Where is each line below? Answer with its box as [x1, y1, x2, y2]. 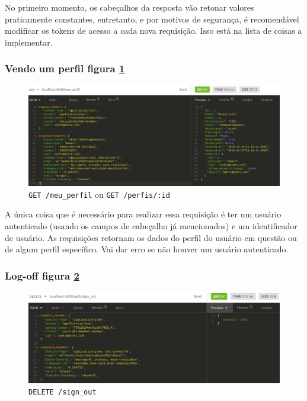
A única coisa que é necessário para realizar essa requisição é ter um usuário [5, 208, 282, 220]
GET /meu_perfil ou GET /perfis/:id [28, 188, 170, 200]
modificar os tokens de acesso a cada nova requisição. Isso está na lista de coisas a [5, 24, 302, 37]
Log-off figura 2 [5, 268, 79, 283]
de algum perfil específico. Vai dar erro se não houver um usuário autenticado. [5, 243, 289, 255]
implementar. [5, 36, 53, 48]
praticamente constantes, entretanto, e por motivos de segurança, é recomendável [5, 12, 299, 25]
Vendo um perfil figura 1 [5, 61, 125, 76]
